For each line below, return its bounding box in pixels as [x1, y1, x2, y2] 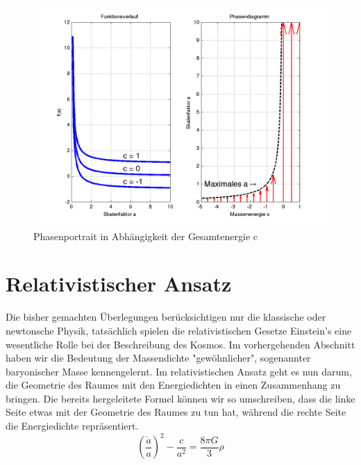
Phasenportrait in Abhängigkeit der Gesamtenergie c [33, 228, 258, 243]
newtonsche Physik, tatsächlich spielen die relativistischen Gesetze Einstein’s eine [6, 323, 352, 337]
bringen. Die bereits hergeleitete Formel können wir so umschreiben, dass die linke [6, 391, 355, 405]
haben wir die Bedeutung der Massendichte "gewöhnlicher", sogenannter [6, 350, 311, 365]
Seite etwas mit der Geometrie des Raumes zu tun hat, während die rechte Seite [6, 405, 346, 419]
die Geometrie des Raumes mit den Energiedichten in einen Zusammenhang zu [6, 378, 341, 392]
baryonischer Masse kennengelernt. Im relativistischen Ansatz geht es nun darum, [6, 364, 352, 378]
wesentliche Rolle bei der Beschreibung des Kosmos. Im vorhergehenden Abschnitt [6, 337, 355, 351]
